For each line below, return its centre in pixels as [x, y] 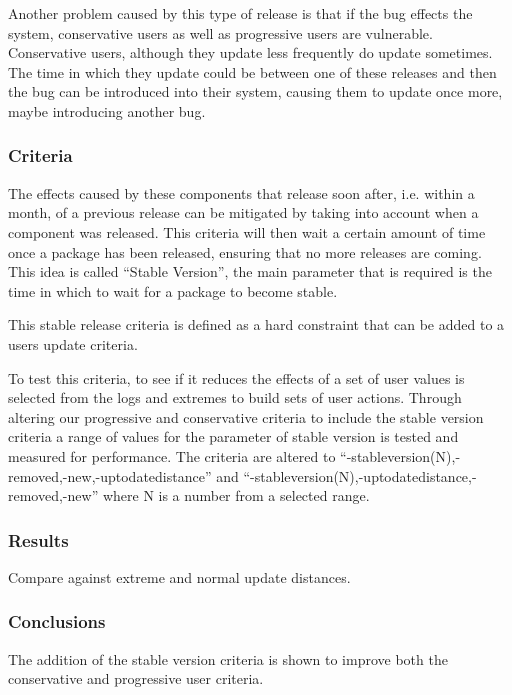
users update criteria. [73, 343]
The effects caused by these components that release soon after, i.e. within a [241, 192]
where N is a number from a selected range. [236, 495]
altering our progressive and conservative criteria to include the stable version [246, 416]
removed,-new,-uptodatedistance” [110, 475]
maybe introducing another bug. [107, 110]
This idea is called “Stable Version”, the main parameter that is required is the [250, 271]
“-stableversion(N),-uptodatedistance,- [360, 475]
